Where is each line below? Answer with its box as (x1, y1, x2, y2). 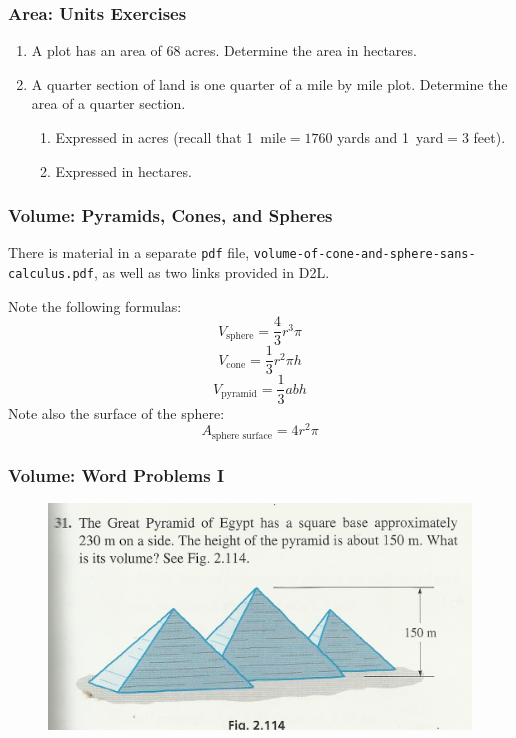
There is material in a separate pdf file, (8, 242, 250, 263)
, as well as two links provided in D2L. (93, 262, 330, 283)
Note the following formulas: (8, 295, 182, 316)
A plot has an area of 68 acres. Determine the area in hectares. (31, 40, 417, 61)
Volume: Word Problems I (8, 462, 225, 487)
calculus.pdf (8, 267, 94, 282)
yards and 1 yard (337, 127, 444, 147)
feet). (473, 127, 506, 147)
